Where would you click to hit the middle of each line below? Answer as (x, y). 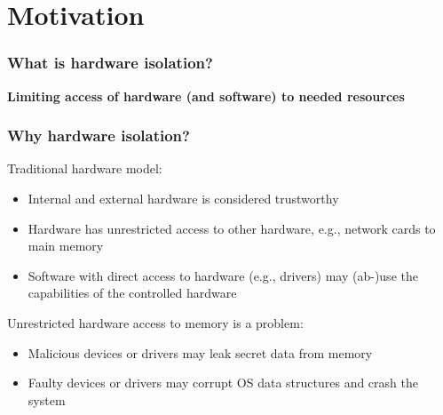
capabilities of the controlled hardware (132, 293)
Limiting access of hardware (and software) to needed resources (206, 96)
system (47, 399)
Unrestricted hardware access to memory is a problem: (155, 322)
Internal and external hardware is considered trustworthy (183, 198)
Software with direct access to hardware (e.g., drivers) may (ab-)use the (223, 275)
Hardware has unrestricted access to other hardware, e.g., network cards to (232, 228)
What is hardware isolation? (110, 63)
